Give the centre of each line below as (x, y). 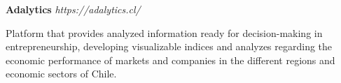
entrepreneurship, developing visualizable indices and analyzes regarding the (169, 46)
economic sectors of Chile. (61, 74)
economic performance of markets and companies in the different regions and (170, 60)
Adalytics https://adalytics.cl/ (73, 9)
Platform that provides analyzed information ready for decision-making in (164, 32)
